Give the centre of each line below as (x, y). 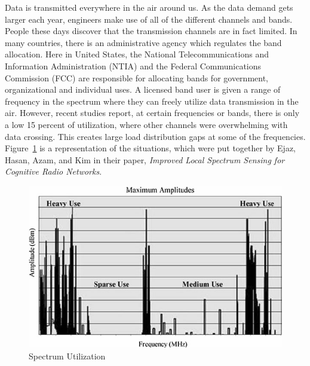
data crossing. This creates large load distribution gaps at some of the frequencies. (155, 136)
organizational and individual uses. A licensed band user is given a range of (143, 89)
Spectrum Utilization (67, 356)
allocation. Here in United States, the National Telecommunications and (137, 54)
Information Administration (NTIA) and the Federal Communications (133, 65)
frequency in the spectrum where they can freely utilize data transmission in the (152, 101)
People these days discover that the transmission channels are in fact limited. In (151, 31)
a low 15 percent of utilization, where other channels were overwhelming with (146, 124)
